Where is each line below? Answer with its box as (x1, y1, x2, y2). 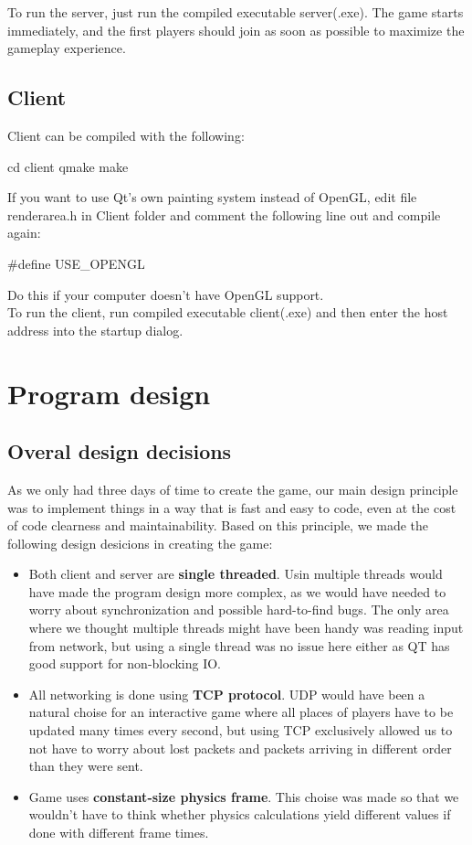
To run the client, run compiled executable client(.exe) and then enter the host (7, 303, 448, 322)
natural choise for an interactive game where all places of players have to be (28, 702, 454, 722)
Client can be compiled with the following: (7, 125, 245, 144)
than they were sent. (28, 756, 143, 775)
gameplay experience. (7, 38, 126, 58)
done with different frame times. (28, 823, 209, 841)
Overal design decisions (7, 437, 232, 465)
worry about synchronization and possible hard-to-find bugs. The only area (28, 600, 449, 619)
